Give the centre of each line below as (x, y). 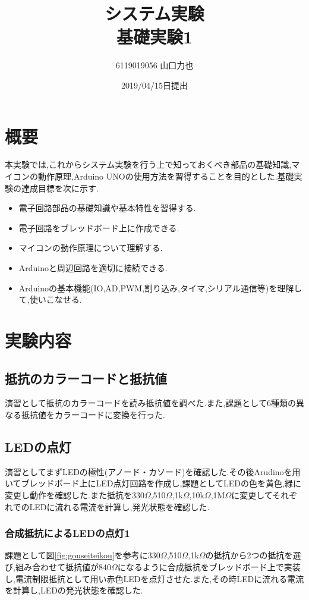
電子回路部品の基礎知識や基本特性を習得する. (107, 208)
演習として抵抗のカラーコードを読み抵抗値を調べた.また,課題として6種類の (150, 403)
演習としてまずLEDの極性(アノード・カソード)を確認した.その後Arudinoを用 (153, 471)
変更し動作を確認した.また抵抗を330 (75, 494)
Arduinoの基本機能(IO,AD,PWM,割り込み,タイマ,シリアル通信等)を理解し (160, 288)
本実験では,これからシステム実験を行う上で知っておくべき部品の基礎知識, (148, 164)
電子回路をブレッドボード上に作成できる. (99, 227)
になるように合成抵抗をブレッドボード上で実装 (209, 566)
